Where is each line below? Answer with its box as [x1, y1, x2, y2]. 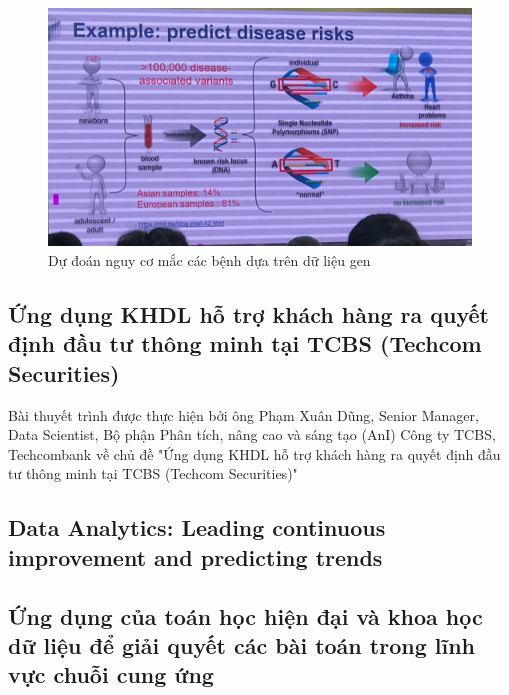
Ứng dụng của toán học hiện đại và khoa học [8, 600, 483, 631]
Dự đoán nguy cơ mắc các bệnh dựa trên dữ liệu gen [48, 249, 371, 270]
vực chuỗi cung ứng [8, 659, 214, 690]
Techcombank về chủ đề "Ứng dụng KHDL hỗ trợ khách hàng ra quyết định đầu [8, 443, 501, 464]
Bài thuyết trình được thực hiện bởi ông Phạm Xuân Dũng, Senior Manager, [8, 404, 479, 425]
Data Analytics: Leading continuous [8, 512, 386, 543]
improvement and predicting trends [8, 541, 383, 572]
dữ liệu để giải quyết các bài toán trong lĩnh [8, 629, 475, 660]
